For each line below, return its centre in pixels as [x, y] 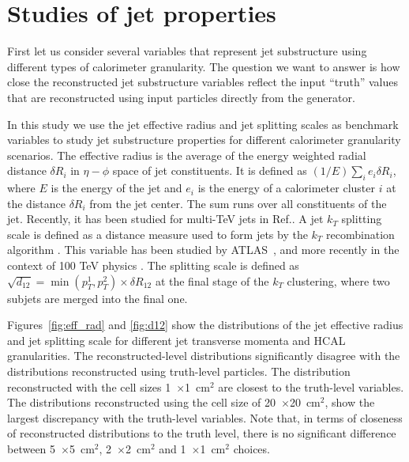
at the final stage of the [212, 280]
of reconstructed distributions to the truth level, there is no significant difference [202, 433]
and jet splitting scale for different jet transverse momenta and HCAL [176, 340]
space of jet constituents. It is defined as [210, 170]
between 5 [32, 448]
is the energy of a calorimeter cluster [286, 188]
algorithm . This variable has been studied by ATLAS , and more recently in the [203, 250]
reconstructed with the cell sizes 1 [89, 386]
